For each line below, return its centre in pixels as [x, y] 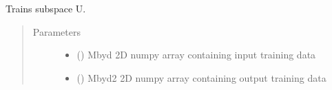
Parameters [56, 31]
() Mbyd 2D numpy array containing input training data [196, 55]
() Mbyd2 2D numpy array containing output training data [201, 77]
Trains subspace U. [46, 8]
